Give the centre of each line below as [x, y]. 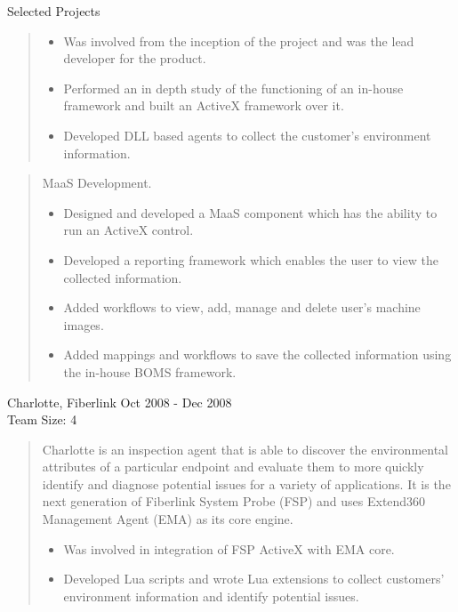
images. [84, 324]
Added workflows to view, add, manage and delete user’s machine [242, 307]
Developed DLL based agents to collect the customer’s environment [247, 135]
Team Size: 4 [42, 419]
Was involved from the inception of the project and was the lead [239, 40]
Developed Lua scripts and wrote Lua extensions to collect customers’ [254, 579]
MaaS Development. [97, 183]
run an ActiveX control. [129, 230]
